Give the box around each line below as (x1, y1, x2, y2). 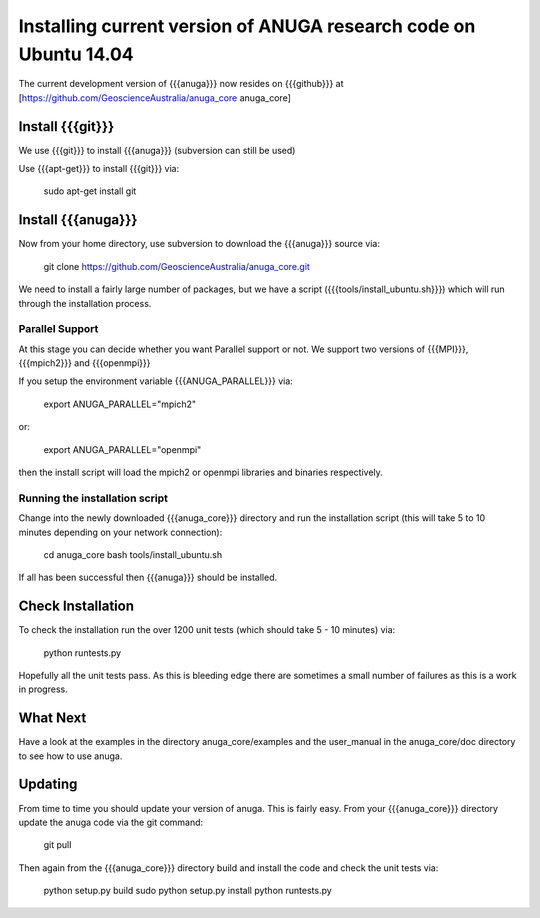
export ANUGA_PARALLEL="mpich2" (43, 398, 197, 410)
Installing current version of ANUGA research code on (18, 15, 476, 37)
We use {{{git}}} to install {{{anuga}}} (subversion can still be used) (18, 144, 296, 156)
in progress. (18, 683, 69, 695)
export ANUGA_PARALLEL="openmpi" (43, 443, 202, 455)
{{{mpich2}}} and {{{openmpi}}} (18, 357, 151, 369)
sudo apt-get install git (43, 185, 137, 197)
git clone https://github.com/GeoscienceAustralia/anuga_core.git (43, 260, 310, 272)
